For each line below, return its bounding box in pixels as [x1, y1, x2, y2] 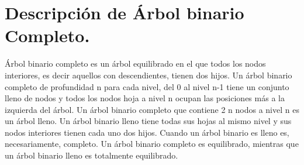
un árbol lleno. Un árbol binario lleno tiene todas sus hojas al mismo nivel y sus [5, 115, 292, 127]
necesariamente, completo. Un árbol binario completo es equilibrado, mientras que [5, 137, 299, 150]
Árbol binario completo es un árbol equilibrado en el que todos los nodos [5, 57, 266, 70]
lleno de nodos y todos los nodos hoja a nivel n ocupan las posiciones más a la [5, 92, 285, 104]
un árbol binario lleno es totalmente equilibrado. [5, 149, 178, 161]
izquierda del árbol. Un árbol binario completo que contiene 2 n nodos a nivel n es [5, 103, 299, 115]
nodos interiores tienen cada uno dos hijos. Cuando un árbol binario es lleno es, [5, 126, 289, 138]
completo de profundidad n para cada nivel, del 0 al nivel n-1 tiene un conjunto [5, 80, 289, 92]
